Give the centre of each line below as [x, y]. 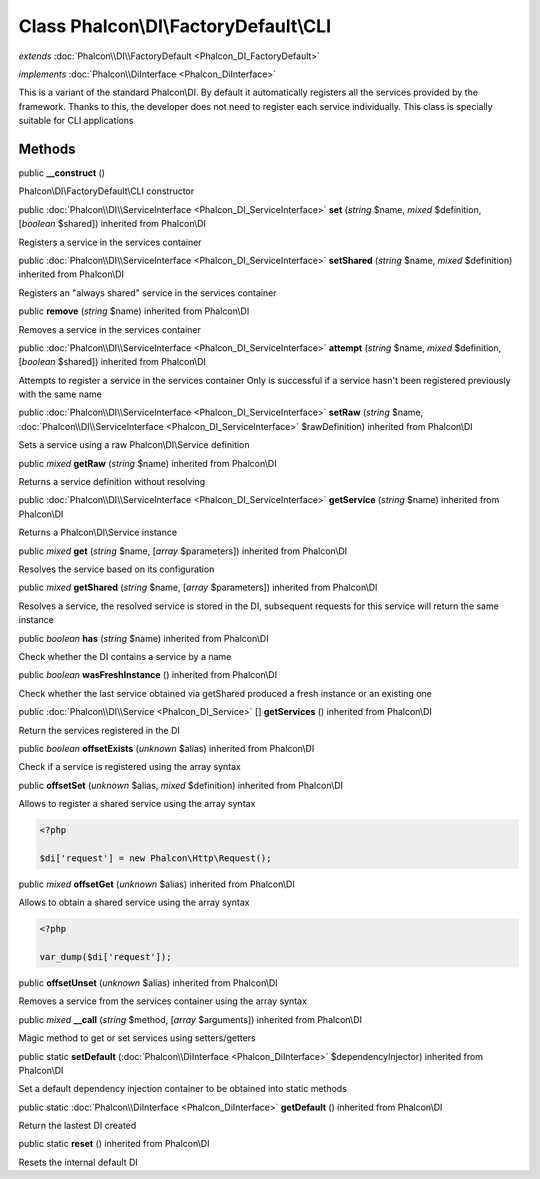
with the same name [60, 394]
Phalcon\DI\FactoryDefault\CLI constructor [106, 191]
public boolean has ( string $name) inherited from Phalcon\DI [143, 638]
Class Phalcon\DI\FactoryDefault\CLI [175, 26]
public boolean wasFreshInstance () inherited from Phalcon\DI [148, 675]
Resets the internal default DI [78, 1162]
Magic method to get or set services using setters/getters [137, 1038]
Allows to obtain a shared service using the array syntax [134, 902]
